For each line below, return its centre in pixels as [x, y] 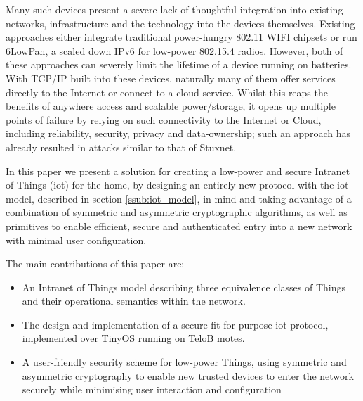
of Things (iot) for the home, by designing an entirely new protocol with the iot [177, 185]
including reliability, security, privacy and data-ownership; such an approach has [178, 133]
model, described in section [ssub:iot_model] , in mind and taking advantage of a [179, 198]
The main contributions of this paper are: [95, 263]
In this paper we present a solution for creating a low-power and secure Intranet [178, 171]
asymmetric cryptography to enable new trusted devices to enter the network [188, 375]
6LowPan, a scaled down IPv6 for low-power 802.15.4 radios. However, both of [174, 50]
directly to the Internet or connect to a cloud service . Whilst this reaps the [167, 92]
